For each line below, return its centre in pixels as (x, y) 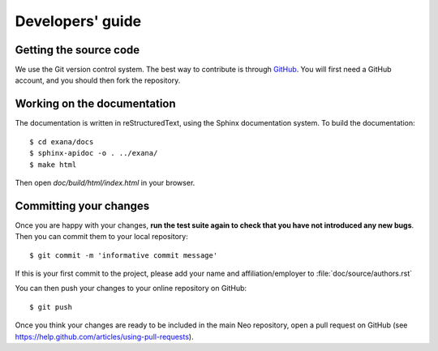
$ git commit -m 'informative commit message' (124, 255)
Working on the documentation (95, 104)
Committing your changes (82, 205)
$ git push (51, 307)
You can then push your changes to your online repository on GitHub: (131, 289)
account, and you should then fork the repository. (98, 80)
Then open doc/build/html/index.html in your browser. (105, 182)
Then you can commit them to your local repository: (101, 237)
